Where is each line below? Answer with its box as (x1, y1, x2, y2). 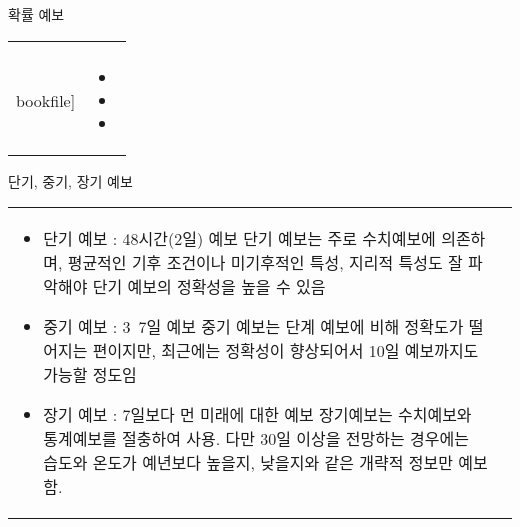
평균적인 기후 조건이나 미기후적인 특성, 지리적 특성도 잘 (67, 251, 463, 275)
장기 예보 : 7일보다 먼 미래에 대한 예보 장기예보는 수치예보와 (43, 403, 472, 427)
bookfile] (16, 88, 76, 112)
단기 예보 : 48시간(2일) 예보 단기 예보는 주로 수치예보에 (43, 227, 436, 251)
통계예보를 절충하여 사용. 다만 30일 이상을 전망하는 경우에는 (43, 427, 469, 451)
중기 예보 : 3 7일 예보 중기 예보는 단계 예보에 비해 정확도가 (43, 315, 464, 339)
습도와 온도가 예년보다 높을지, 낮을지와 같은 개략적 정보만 (43, 451, 453, 475)
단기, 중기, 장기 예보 (8, 170, 133, 191)
